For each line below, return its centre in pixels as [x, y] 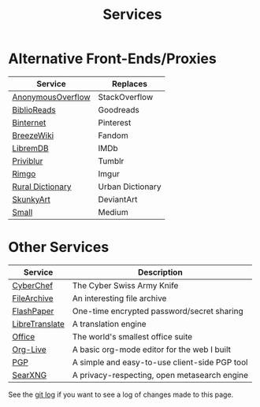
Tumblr [111, 161]
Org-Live [30, 350]
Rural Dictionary [42, 187]
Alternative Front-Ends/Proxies [112, 59]
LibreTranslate [39, 324]
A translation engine [110, 324]
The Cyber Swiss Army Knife [125, 285]
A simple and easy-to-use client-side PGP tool [160, 362]
